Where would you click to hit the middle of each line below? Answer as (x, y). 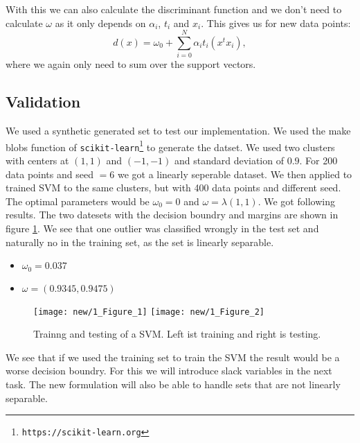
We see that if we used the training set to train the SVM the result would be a (173, 357)
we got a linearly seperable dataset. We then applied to (235, 174)
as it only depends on (100, 23)
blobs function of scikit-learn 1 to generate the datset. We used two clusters (170, 146)
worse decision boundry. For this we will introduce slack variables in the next (169, 371)
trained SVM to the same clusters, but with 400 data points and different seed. (173, 188)
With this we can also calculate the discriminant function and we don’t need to (174, 9)
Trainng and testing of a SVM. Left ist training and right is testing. (177, 334)
